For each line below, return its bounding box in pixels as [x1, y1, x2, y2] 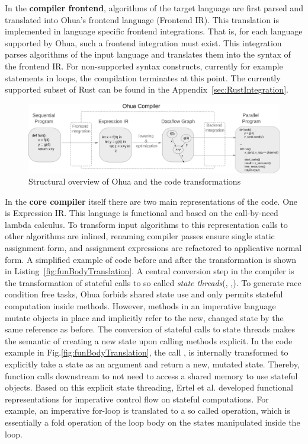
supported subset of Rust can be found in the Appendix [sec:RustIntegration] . [5, 83, 288, 96]
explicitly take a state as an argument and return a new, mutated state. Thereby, [5, 358, 300, 370]
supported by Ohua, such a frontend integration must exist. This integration [5, 36, 282, 49]
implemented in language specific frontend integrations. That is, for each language [5, 25, 303, 37]
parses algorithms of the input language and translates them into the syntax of [5, 48, 291, 61]
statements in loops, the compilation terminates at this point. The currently [5, 71, 281, 84]
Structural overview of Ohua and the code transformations [28, 175, 241, 188]
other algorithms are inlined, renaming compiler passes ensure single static [5, 230, 275, 242]
